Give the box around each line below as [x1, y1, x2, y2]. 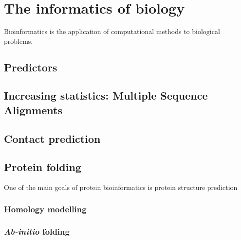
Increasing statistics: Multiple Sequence [4, 88, 208, 103]
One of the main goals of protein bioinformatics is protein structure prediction [4, 182, 238, 192]
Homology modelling [4, 203, 87, 215]
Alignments [4, 102, 62, 117]
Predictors [4, 59, 57, 74]
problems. [4, 35, 33, 46]
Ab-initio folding [4, 225, 70, 237]
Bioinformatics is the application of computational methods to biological [4, 26, 220, 36]
